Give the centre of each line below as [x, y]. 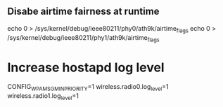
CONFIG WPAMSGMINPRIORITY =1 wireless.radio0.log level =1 [88, 88]
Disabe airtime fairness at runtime [83, 12]
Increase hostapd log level [86, 67]
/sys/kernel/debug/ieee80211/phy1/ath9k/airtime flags [83, 38]
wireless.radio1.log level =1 [43, 97]
